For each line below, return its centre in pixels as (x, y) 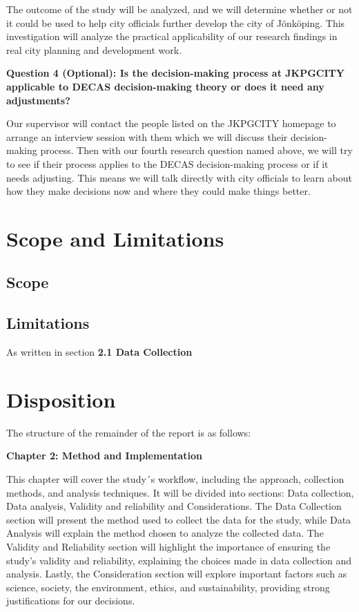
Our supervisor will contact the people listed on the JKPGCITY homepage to (171, 123)
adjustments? (38, 100)
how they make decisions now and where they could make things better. (158, 191)
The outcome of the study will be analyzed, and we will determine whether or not (179, 9)
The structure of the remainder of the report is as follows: (129, 432)
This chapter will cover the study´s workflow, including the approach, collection (175, 478)
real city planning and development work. (94, 49)
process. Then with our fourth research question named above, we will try (196, 150)
